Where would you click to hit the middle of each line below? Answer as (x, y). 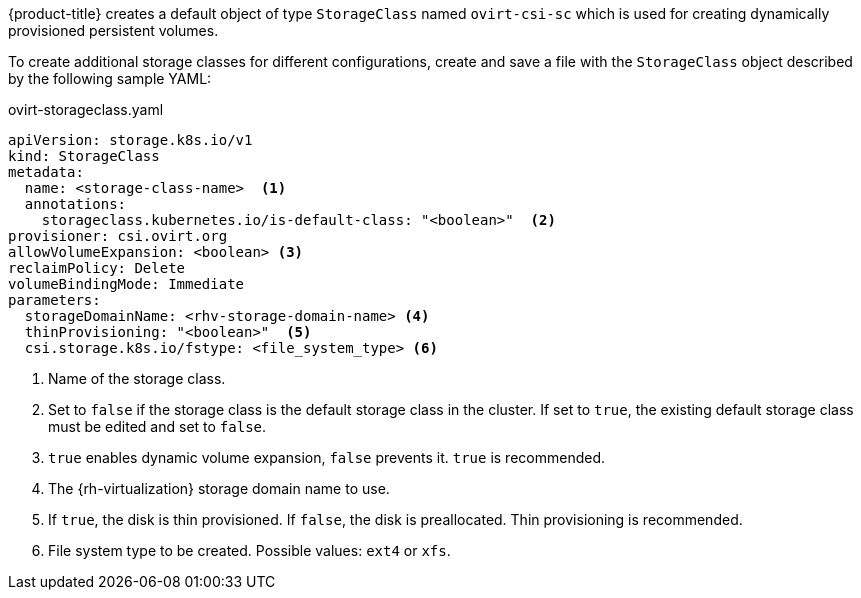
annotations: (75, 204)
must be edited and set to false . (157, 426)
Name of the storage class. (137, 378)
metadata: (46, 172)
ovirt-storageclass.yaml (86, 109)
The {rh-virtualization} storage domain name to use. (219, 488)
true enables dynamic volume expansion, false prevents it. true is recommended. (327, 457)
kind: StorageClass (84, 156)
